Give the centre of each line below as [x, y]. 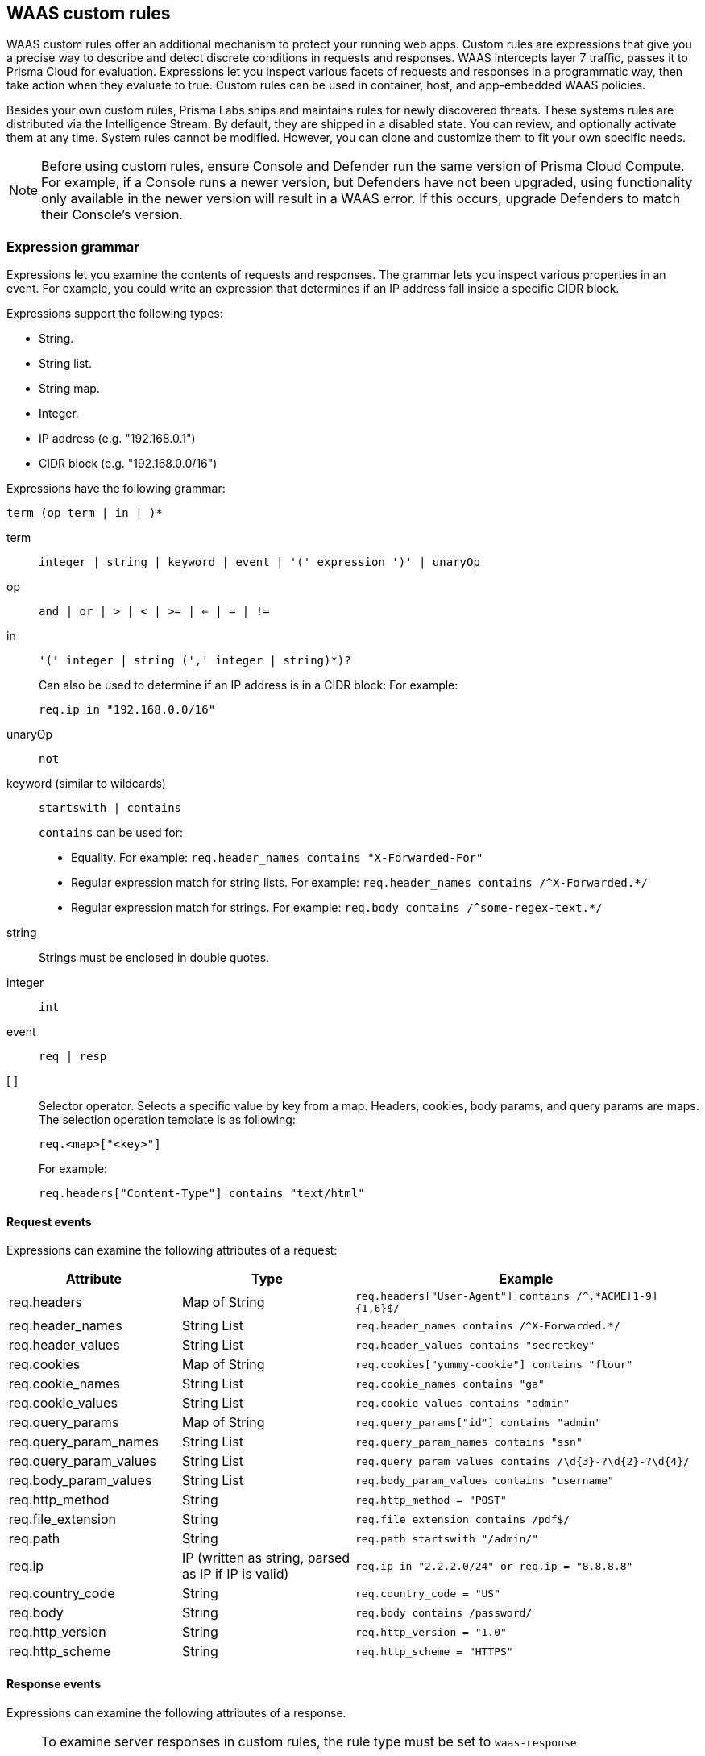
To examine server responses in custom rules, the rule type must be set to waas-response [309, 1741]
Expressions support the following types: [115, 314]
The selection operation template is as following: [167, 1120]
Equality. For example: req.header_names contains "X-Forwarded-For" [277, 858]
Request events [49, 1221]
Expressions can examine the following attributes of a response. [176, 1712]
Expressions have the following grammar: [116, 489]
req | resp [73, 1057]
